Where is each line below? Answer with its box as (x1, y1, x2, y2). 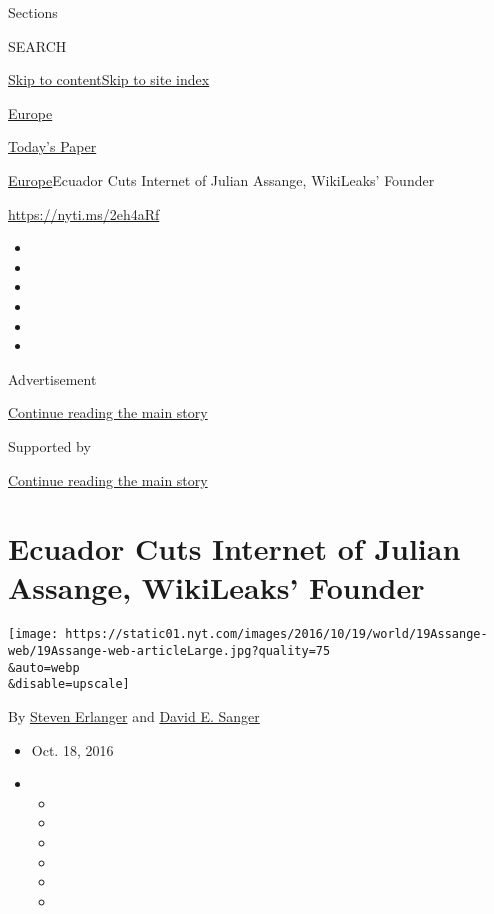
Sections (8, 2, 58, 22)
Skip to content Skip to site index (8, 69, 210, 90)
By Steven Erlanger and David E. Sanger (8, 706, 260, 727)
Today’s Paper (8, 136, 97, 157)
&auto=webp (8, 660, 80, 675)
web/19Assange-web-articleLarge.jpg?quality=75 (8, 644, 331, 659)
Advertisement (8, 368, 97, 389)
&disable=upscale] (8, 677, 130, 692)
